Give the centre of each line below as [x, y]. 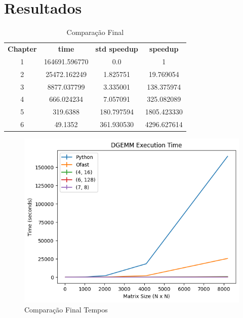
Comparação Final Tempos [66, 309]
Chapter [22, 48]
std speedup [117, 48]
